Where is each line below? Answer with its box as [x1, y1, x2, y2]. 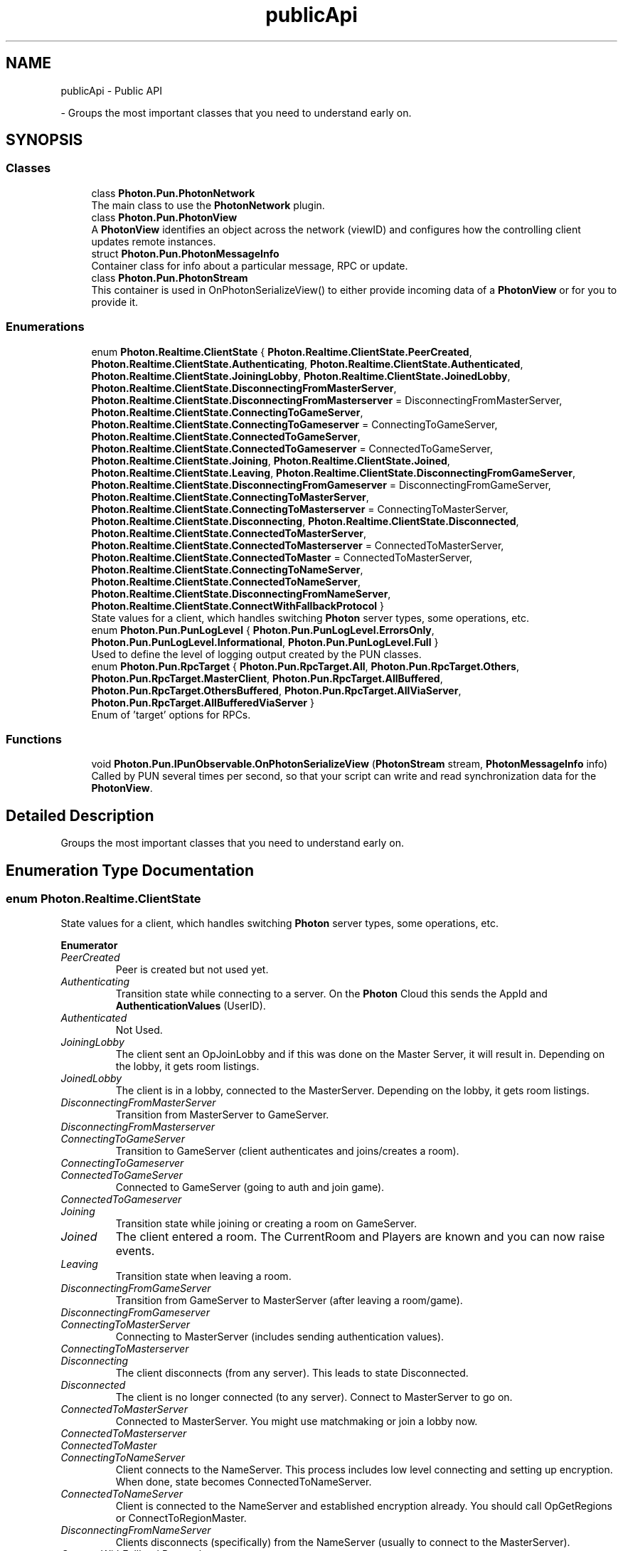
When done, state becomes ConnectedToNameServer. [115, 1476, 372, 1488]
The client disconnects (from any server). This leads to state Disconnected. [115, 1367, 469, 1380]
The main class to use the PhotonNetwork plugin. [91, 198, 325, 211]
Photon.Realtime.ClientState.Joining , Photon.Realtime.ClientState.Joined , [91, 454, 450, 467]
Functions [6, 731, 62, 746]
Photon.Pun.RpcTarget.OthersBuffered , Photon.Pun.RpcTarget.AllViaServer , [91, 684, 462, 697]
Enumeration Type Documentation [6, 861, 254, 879]
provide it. [91, 295, 139, 308]
